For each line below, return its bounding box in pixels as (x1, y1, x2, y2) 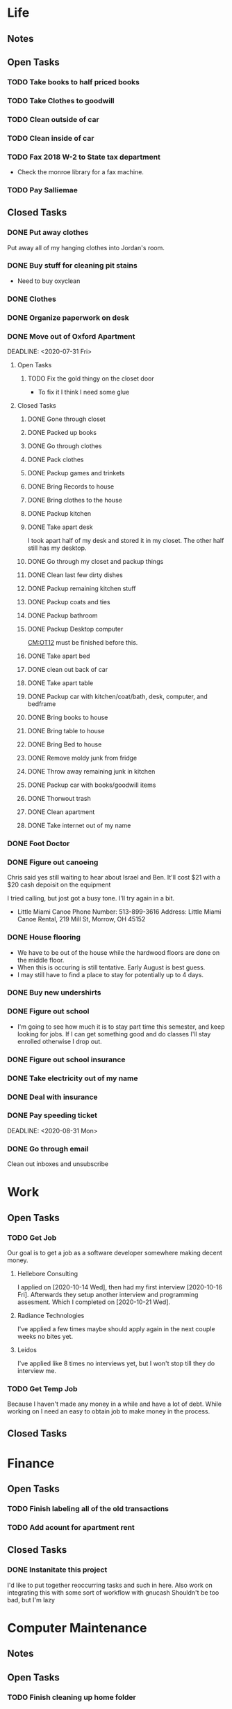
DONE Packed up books (27, 429, 97, 436)
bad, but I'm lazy (7, 1595, 56, 1604)
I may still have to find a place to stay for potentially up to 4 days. (17, 970, 204, 979)
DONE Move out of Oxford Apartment (7, 331, 135, 341)
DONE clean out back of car (27, 666, 108, 673)
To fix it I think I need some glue (38, 388, 130, 396)
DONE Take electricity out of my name (7, 1073, 138, 1083)
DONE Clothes (7, 294, 57, 304)
